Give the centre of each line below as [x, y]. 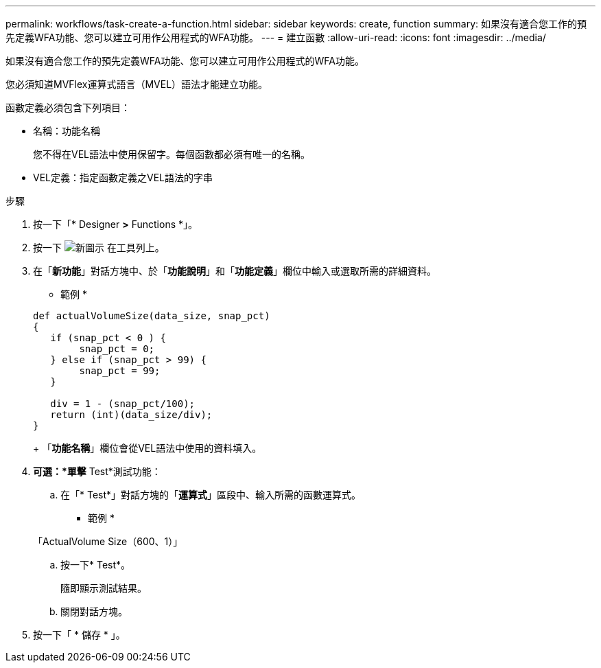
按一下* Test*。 [96, 565]
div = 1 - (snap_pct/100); [123, 404]
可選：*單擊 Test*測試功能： [97, 471]
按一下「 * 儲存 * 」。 [79, 635]
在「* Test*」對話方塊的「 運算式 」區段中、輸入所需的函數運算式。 [211, 495]
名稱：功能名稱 [67, 131]
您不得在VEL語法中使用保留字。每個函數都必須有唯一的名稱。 [172, 154]
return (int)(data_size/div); [131, 415]
